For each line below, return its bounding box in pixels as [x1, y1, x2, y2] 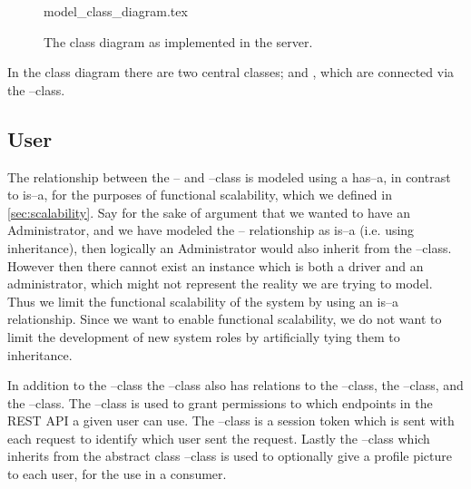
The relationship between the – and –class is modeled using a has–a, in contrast [7, 167, 451, 186]
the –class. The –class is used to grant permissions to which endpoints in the [7, 393, 433, 412]
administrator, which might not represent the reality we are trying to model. [7, 274, 433, 293]
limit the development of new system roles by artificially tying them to [7, 327, 400, 346]
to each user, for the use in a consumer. [7, 465, 227, 484]
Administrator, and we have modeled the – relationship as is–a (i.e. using [7, 220, 415, 240]
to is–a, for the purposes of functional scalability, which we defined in [7, 185, 392, 204]
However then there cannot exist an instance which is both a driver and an [7, 256, 424, 275]
